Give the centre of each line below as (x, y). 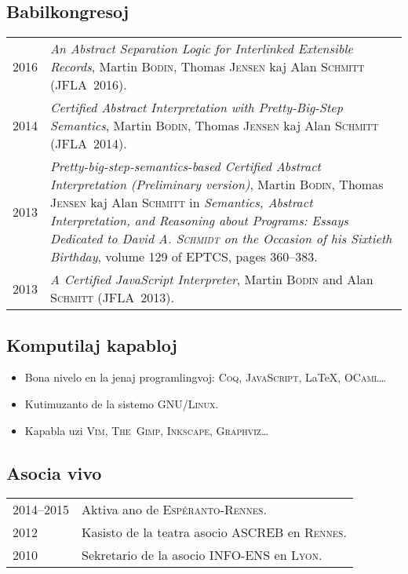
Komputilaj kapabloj (92, 344)
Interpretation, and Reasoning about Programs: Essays (199, 221)
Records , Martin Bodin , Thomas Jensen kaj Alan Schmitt (208, 67)
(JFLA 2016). (89, 85)
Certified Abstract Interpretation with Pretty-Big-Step (197, 108)
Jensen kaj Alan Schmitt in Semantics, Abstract (182, 203)
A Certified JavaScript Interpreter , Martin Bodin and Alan (212, 280)
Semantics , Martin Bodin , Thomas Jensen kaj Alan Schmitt (215, 126)
